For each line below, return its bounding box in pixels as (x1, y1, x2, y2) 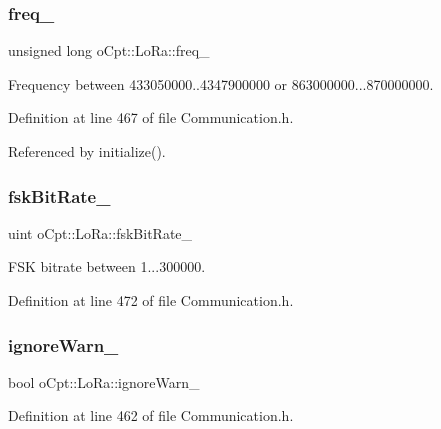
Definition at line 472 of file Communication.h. (8, 290, 294, 310)
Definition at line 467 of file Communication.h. (8, 107, 294, 128)
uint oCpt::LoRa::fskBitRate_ (8, 222, 193, 243)
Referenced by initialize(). (8, 141, 166, 161)
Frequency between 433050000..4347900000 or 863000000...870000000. (8, 73, 434, 94)
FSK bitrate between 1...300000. (8, 256, 206, 277)
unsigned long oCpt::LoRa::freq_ (8, 40, 210, 61)
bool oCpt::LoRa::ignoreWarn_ (8, 371, 200, 392)
